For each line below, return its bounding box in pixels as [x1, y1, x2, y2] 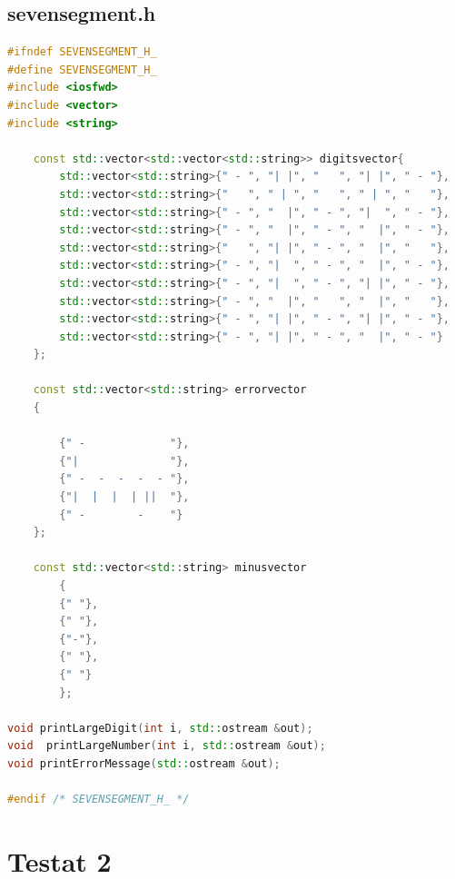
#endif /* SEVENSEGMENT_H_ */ [7, 793, 190, 806]
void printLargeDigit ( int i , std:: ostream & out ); [7, 721, 313, 735]
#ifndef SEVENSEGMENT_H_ [7, 45, 157, 59]
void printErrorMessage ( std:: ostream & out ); [7, 756, 281, 770]
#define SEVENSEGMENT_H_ [7, 63, 157, 76]
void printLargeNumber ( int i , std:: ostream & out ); [7, 739, 326, 753]
